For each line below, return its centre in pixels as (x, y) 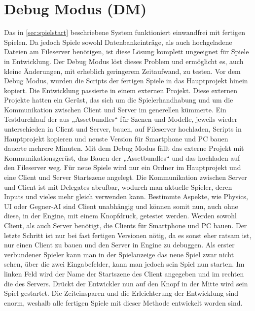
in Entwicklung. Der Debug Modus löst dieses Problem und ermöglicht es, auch (124, 61)
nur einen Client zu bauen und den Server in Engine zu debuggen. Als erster (119, 245)
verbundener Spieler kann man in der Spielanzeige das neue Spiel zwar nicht (119, 254)
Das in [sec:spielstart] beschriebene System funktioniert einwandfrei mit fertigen (125, 32)
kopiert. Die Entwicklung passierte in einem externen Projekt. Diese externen (121, 90)
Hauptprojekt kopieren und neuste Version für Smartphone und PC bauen (116, 138)
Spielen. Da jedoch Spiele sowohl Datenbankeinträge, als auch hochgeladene (118, 42)
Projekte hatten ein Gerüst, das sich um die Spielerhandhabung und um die (119, 100)
